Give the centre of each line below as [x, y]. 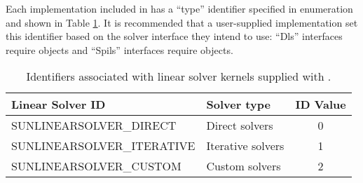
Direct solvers [240, 126]
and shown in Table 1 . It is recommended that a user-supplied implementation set [182, 22]
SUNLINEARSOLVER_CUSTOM [96, 166]
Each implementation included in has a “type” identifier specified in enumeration [179, 8]
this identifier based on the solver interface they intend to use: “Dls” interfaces [174, 36]
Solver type [238, 104]
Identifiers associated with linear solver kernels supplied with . [179, 76]
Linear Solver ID [59, 104]
